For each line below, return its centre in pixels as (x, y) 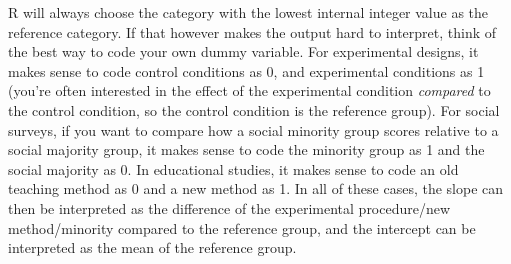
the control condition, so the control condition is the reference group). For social (254, 109)
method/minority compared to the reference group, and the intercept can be (242, 227)
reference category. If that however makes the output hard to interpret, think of (252, 31)
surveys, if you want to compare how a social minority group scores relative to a (253, 129)
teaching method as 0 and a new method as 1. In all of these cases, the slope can (256, 188)
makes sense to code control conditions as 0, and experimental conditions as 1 (246, 70)
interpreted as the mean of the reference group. (152, 247)
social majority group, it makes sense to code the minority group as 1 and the (246, 149)
